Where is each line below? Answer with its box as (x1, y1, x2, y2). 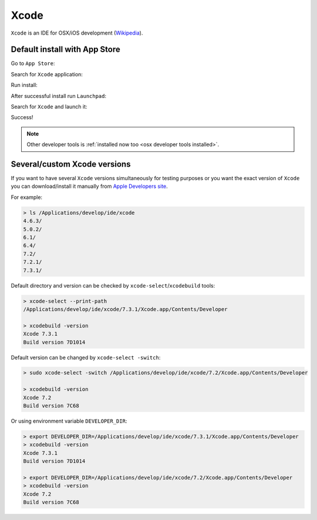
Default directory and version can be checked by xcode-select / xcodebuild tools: (11, 282, 215, 289)
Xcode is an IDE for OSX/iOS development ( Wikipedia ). (11, 29, 143, 36)
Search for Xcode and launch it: (11, 103, 87, 110)
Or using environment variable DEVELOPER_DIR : (11, 417, 127, 425)
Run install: (11, 82, 38, 89)
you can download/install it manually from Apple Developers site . (11, 183, 168, 190)
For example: (11, 194, 43, 201)
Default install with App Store (11, 45, 120, 55)
